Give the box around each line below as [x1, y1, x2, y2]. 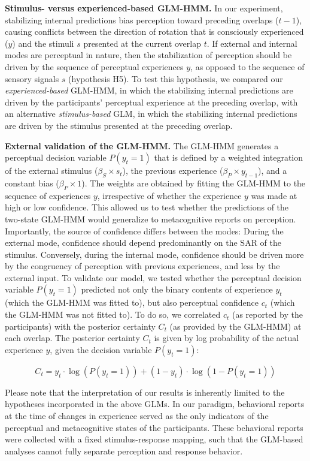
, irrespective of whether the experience [97, 189, 242, 201]
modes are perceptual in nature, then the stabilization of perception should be [5, 49, 292, 61]
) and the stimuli [12, 37, 74, 49]
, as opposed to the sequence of [190, 60, 305, 73]
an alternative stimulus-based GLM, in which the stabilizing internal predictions [5, 107, 297, 120]
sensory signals [5, 72, 59, 85]
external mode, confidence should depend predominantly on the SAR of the [5, 236, 281, 249]
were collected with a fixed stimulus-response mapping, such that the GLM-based [5, 433, 303, 445]
